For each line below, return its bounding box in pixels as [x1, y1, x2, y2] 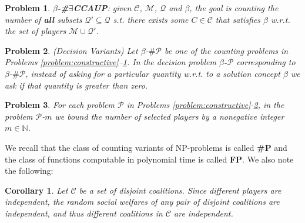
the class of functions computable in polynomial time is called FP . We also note [5, 153, 294, 165]
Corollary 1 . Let [5, 184, 68, 196]
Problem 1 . [5, 2, 51, 13]
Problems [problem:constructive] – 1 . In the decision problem [5, 56, 216, 68]
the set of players [5, 25, 66, 37]
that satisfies [215, 13, 261, 25]
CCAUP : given [73, 2, 132, 13]
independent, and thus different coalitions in [5, 207, 163, 219]
